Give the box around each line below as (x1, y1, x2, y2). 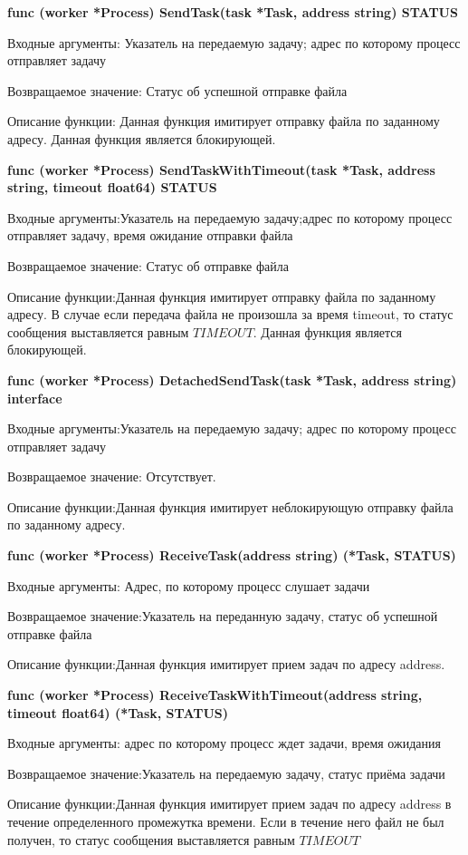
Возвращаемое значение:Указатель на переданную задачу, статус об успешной (7, 607, 438, 626)
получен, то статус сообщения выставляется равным (7, 830, 295, 849)
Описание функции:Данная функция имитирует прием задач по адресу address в (7, 794, 452, 813)
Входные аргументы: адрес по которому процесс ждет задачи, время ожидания (7, 734, 441, 753)
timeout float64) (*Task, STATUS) (7, 703, 229, 722)
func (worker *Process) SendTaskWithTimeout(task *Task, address (7, 160, 435, 179)
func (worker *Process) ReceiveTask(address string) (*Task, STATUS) (7, 546, 456, 565)
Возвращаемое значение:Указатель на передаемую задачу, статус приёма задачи (7, 763, 445, 782)
